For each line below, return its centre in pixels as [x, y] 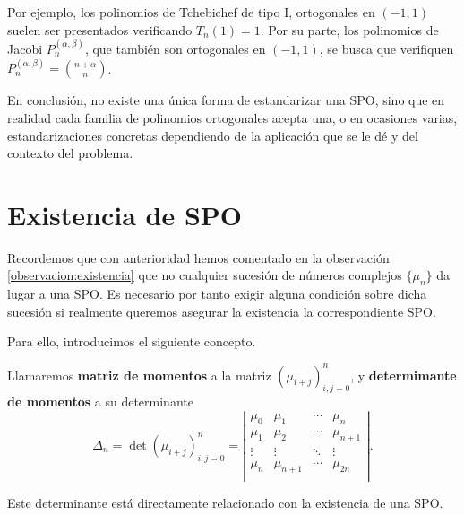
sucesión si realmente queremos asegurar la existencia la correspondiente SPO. [222, 311]
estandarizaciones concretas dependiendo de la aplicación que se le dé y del [213, 135]
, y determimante [404, 375]
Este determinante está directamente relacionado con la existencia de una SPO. [225, 502]
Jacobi [25, 48]
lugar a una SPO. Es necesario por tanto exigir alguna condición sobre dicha [217, 294]
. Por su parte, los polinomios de [349, 29]
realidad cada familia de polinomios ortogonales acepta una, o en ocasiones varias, [232, 117]
